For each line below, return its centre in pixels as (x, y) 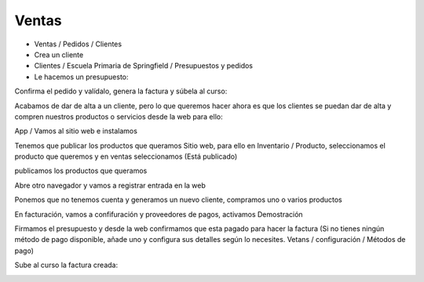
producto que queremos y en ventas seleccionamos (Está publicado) (126, 156)
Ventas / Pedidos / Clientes (78, 44)
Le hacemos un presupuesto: (81, 77)
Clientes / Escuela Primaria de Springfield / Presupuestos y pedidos (143, 66)
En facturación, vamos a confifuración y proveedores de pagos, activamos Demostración (159, 214)
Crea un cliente (59, 54)
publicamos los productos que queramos (81, 171)
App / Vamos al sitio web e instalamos (76, 131)
